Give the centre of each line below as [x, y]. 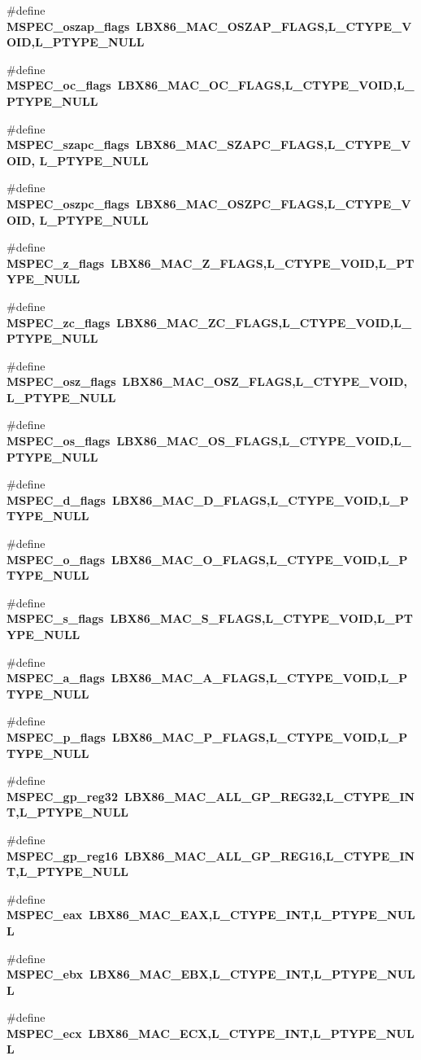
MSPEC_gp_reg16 [62, 855]
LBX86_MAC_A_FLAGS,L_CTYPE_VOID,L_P [259, 678]
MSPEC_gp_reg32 [62, 796]
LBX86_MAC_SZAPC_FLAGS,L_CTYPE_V [273, 145]
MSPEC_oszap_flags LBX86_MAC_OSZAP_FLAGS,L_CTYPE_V [209, 26]
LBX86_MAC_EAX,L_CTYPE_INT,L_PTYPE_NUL [252, 915]
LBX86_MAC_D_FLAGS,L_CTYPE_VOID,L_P [260, 499]
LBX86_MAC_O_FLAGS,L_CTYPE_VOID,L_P [260, 559]
